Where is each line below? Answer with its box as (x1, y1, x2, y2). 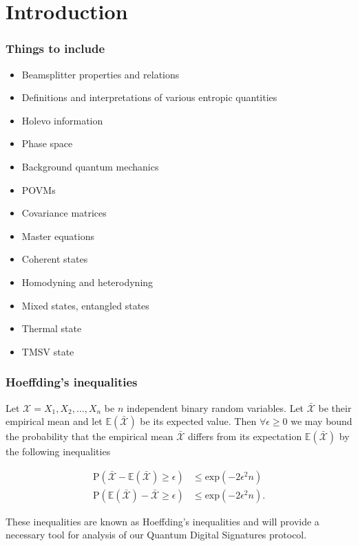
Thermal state (21, 321, 82, 336)
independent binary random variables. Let (126, 400, 304, 415)
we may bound (291, 414, 352, 428)
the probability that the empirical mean (6, 429, 173, 444)
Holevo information (21, 113, 103, 127)
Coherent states (21, 252, 88, 266)
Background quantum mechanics (21, 159, 159, 173)
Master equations (21, 228, 94, 243)
